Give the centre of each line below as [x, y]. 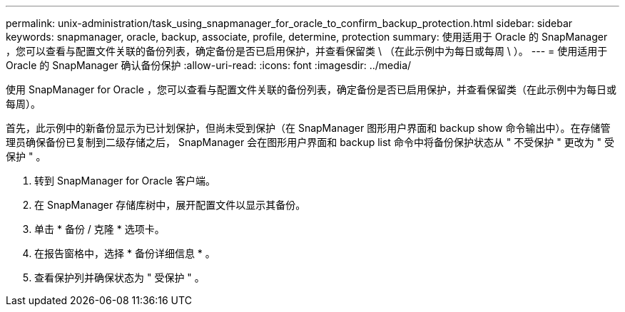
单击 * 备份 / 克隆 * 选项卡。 [100, 229]
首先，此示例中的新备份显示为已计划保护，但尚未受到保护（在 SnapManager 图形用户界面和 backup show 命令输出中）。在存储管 [308, 128]
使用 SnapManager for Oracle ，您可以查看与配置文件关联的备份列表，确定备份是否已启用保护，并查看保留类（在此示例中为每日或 [311, 89]
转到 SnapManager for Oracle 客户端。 [125, 181]
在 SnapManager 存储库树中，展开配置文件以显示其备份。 [170, 205]
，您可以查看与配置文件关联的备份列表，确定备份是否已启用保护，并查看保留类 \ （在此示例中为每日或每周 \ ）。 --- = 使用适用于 [307, 51]
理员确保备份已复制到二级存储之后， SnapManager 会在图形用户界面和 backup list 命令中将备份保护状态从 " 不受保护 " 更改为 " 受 [310, 142]
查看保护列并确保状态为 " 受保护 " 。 [120, 277]
